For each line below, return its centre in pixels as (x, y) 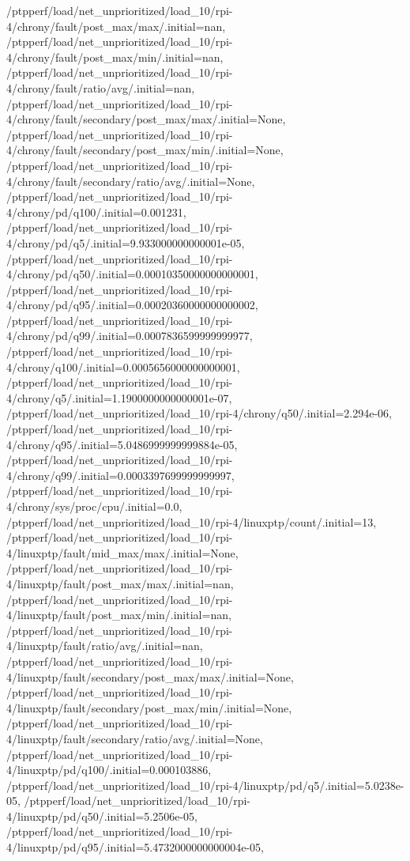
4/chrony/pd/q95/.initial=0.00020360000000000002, (132, 305)
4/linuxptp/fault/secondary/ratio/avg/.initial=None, (135, 738)
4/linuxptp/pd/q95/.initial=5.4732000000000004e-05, (135, 847)
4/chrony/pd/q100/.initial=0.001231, (96, 211)
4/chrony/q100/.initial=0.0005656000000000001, (123, 366)
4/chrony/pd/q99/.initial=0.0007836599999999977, (130, 336)
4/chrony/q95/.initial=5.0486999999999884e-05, (122, 444)
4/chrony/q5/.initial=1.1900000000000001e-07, (119, 397)
